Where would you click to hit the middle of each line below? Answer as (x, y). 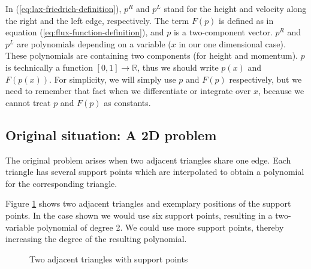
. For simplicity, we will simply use (113, 79)
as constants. (127, 102)
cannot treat (28, 102)
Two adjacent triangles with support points (109, 259)
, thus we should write (178, 67)
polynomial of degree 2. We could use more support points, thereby (160, 227)
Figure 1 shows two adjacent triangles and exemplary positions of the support (148, 203)
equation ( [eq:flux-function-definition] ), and (85, 32)
